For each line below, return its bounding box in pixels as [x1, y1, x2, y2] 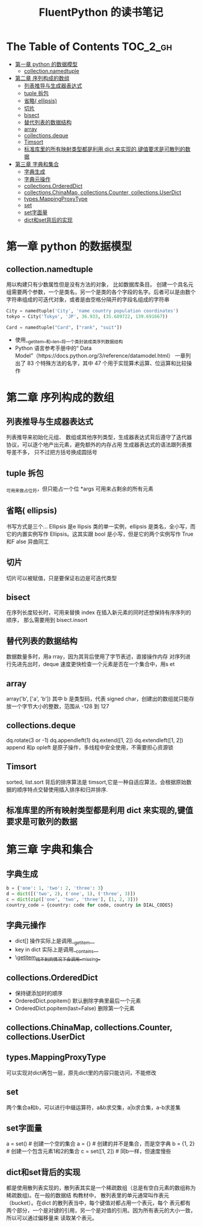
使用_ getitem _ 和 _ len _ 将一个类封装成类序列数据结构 [14, 336, 123, 344]
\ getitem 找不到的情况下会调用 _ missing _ [14, 954, 100, 962]
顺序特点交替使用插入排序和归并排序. [16, 785, 108, 793]
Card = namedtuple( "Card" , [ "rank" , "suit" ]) [6, 324, 122, 331]
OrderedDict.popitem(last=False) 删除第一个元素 [14, 1004, 135, 1012]
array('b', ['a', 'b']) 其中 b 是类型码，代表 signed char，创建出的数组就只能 [6, 695, 189, 703]
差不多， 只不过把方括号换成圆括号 [11, 449, 97, 456]
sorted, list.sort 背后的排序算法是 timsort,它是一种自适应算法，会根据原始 [6, 778, 187, 785]
